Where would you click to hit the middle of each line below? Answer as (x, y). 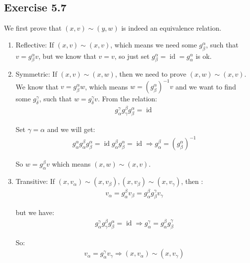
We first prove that (33, 28)
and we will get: (71, 129)
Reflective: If (35, 44)
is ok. (204, 56)
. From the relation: (127, 99)
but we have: (35, 212)
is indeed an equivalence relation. (171, 28)
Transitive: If (35, 181)
